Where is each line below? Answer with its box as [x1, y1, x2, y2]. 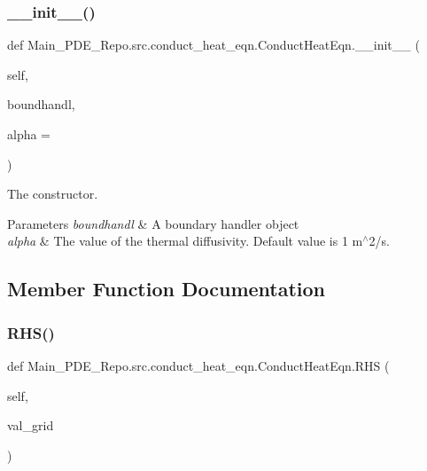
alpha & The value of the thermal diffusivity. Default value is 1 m [7, 232, 363, 250]
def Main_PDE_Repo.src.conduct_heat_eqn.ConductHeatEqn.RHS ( [7, 356, 390, 374]
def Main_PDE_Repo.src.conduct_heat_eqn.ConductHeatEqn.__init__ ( [7, 35, 420, 54]
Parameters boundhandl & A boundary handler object [7, 214, 299, 232]
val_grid [7, 416, 54, 435]
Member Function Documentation [7, 275, 326, 302]
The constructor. [7, 184, 98, 203]
